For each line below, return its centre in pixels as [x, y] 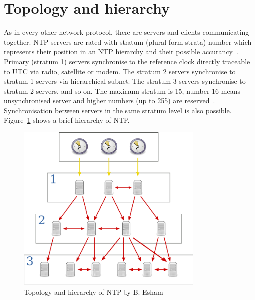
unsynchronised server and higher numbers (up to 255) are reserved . [110, 100]
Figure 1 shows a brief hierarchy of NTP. [67, 120]
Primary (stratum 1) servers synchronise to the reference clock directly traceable [127, 61]
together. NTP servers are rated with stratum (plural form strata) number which [128, 42]
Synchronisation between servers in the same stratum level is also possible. [118, 110]
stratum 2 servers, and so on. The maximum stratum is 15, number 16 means [122, 90]
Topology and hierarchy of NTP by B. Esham [94, 292]
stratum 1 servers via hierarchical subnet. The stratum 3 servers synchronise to [125, 81]
